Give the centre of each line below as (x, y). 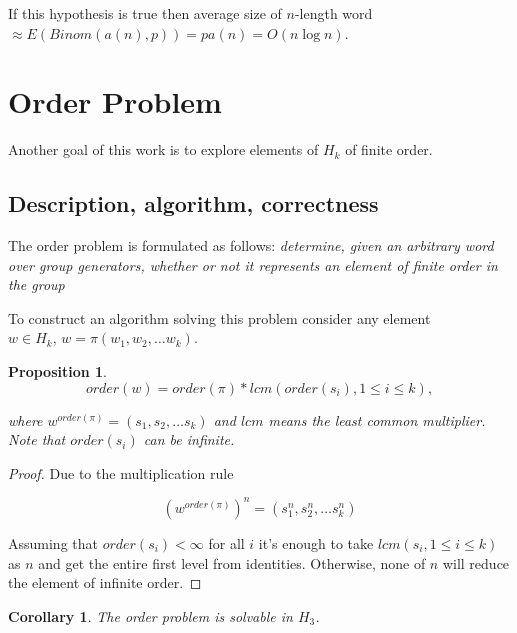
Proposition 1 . (57, 371)
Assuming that (53, 542)
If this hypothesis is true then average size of (145, 13)
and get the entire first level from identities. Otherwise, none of (232, 562)
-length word (333, 13)
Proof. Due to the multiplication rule (121, 472)
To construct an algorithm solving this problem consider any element (219, 317)
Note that (37, 439)
